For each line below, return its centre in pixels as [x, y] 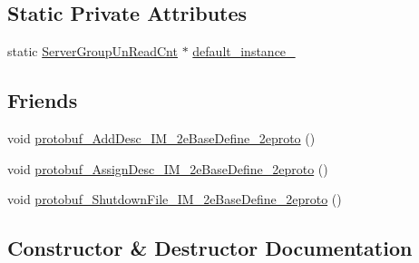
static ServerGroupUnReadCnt [93, 51]
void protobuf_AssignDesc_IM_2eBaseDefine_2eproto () [168, 168]
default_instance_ [244, 51]
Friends [43, 100]
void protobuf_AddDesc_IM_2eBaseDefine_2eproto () [161, 138]
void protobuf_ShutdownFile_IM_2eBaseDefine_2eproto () [175, 199]
